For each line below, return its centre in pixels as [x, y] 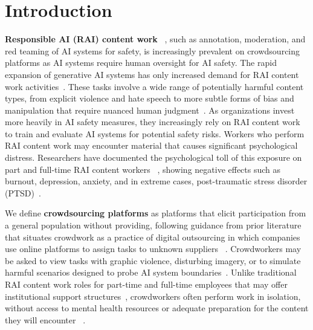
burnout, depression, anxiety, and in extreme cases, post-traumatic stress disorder [156, 181]
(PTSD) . [23, 192]
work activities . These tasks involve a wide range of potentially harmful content [154, 86]
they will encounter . [45, 319]
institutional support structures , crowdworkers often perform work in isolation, [153, 296]
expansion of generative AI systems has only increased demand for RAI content [152, 74]
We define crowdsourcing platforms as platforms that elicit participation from [156, 213]
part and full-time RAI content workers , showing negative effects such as [143, 169]
